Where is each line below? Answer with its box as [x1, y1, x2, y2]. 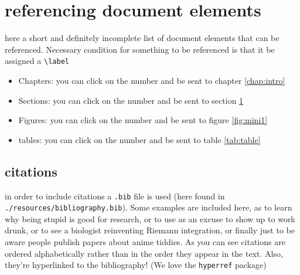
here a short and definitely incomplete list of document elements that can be [5, 32, 279, 44]
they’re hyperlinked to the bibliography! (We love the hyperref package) [5, 259, 267, 271]
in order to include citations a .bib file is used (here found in [5, 189, 225, 202]
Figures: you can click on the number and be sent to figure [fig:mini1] [18, 114, 268, 126]
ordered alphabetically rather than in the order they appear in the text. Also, [5, 247, 283, 259]
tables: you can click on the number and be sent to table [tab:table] [18, 133, 261, 145]
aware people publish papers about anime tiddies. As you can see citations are [5, 236, 285, 248]
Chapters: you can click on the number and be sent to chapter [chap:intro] [18, 74, 285, 86]
